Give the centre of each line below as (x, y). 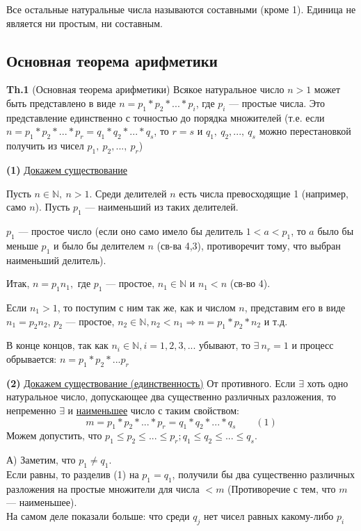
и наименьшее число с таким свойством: (153, 410)
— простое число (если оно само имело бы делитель (131, 230)
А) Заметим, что (41, 460)
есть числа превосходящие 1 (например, (264, 193)
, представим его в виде (295, 307)
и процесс (313, 345)
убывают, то (225, 345)
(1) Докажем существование (67, 169)
